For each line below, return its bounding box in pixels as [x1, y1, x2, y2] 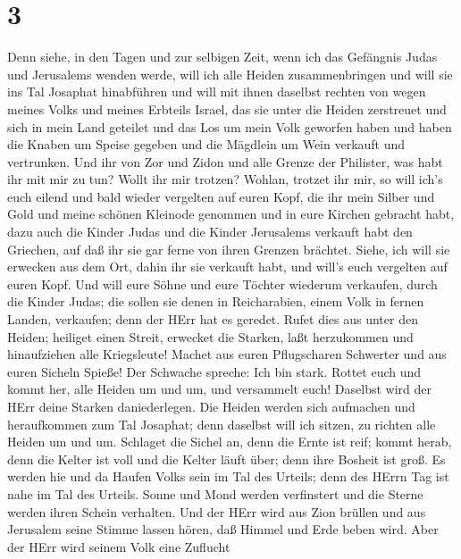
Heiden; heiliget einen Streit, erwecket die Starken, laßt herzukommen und [7, 327, 414, 346]
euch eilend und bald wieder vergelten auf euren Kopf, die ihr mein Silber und [7, 187, 435, 205]
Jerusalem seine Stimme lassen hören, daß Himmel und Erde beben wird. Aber [7, 520, 439, 538]
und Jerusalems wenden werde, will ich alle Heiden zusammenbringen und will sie [7, 64, 453, 83]
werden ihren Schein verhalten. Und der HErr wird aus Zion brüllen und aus [7, 502, 426, 521]
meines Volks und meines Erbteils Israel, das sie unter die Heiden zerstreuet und [7, 99, 447, 118]
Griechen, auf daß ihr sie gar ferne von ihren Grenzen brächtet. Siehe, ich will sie [7, 239, 450, 258]
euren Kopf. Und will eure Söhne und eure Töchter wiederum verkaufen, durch [7, 274, 438, 293]
